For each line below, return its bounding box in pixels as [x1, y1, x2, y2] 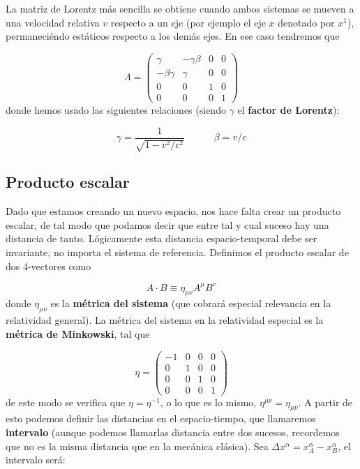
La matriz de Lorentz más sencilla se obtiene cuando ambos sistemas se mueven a [6, 1, 354, 15]
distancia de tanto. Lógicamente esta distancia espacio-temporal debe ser [6, 231, 317, 246]
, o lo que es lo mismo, [160, 394, 257, 409]
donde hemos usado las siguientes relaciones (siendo [6, 102, 226, 117]
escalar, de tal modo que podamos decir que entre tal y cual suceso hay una [6, 217, 329, 232]
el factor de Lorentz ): [237, 102, 340, 117]
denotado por [278, 15, 335, 29]
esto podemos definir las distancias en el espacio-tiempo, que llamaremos [6, 411, 316, 426]
